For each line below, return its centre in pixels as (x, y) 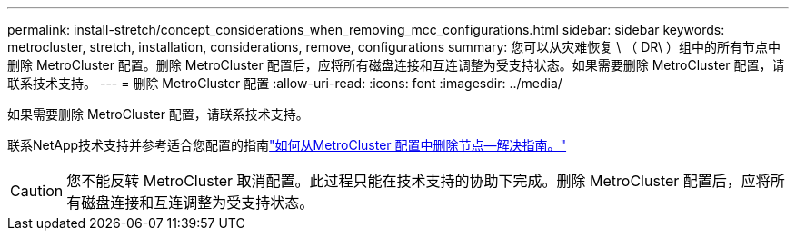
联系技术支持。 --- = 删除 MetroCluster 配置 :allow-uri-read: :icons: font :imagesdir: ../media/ (285, 83)
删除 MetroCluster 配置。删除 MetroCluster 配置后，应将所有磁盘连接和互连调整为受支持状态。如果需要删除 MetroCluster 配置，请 (396, 65)
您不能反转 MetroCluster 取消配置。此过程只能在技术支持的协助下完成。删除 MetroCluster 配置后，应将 (418, 181)
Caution (37, 191)
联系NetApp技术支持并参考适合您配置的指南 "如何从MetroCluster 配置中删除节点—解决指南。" (287, 145)
